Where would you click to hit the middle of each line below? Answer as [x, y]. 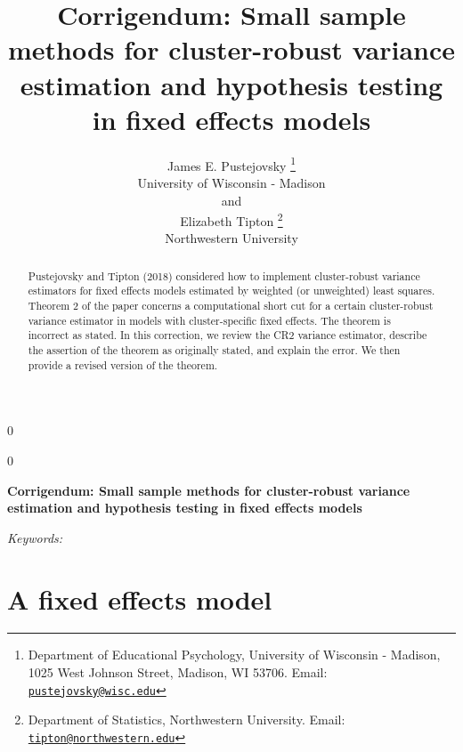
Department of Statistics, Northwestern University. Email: [187, 720]
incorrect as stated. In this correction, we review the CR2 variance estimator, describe [227, 335]
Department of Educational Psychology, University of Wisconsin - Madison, [234, 655]
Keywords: [35, 537]
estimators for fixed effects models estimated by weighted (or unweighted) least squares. [231, 291]
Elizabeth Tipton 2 [231, 219]
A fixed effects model [140, 598]
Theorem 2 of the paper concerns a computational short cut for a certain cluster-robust [231, 306]
